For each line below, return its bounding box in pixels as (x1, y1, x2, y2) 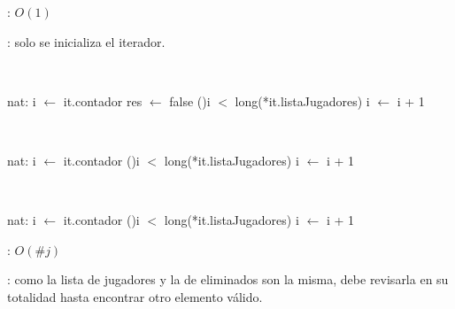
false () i (169, 91, 211, 110)
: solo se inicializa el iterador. (7, 32, 166, 50)
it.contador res (63, 91, 143, 110)
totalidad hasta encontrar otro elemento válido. (7, 287, 263, 305)
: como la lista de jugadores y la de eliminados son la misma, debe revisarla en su (7, 270, 449, 289)
